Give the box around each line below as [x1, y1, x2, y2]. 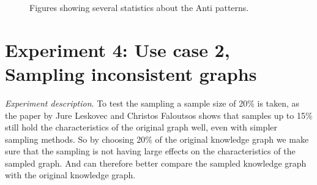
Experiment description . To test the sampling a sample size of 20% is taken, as [5, 96, 300, 109]
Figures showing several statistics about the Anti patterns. [29, 1, 249, 13]
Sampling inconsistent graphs [5, 61, 257, 86]
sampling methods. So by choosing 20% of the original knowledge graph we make [5, 132, 309, 145]
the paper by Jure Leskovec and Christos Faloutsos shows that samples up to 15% [5, 108, 313, 121]
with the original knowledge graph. [5, 168, 136, 181]
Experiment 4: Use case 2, [5, 37, 230, 62]
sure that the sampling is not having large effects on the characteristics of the [5, 145, 296, 157]
